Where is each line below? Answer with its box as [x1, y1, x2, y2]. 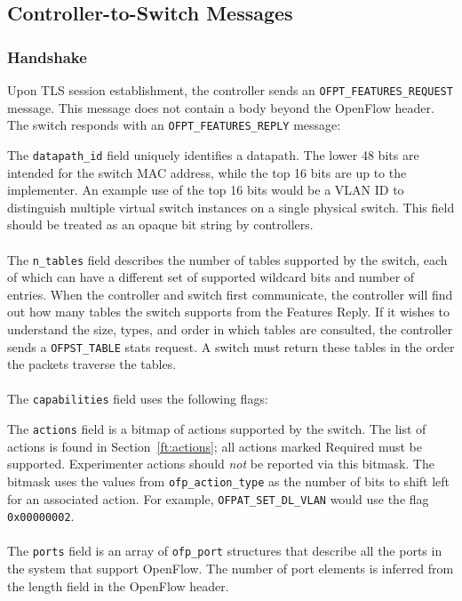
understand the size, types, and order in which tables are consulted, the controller [7, 319, 453, 338]
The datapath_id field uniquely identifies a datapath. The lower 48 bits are [7, 145, 419, 164]
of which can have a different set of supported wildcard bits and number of [7, 268, 415, 286]
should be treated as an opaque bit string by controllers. [7, 215, 314, 234]
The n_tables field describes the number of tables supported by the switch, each [7, 250, 448, 268]
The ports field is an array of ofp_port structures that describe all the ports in [7, 541, 442, 560]
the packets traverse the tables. [7, 355, 177, 373]
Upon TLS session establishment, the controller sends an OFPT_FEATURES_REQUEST [7, 81, 453, 99]
